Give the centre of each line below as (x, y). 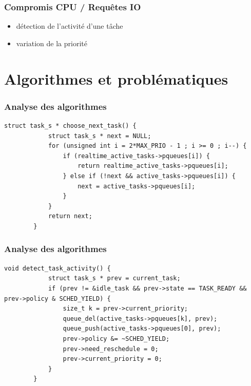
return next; (70, 216)
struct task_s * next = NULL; (100, 136)
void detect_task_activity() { (57, 268)
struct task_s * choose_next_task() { (70, 126)
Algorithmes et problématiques (116, 78)
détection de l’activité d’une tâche (70, 26)
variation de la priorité (52, 43)
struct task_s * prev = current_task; (114, 278)
